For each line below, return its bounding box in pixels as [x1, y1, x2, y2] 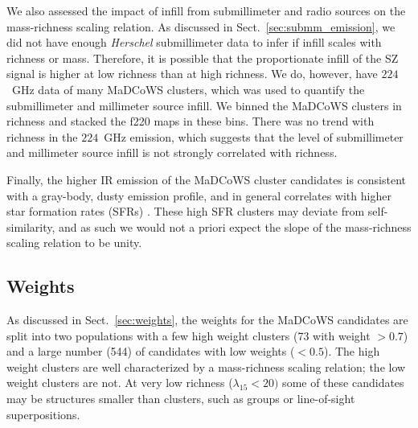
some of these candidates [282, 374, 404, 391]
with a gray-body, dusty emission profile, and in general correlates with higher [6, 187, 391, 204]
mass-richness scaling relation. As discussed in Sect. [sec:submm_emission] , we [6, 18, 395, 35]
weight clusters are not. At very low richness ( [6, 374, 233, 391]
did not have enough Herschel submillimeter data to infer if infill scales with [6, 34, 382, 51]
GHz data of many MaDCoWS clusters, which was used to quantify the [11, 80, 365, 97]
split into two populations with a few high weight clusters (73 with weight [6, 327, 371, 344]
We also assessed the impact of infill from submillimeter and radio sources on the [6, 2, 406, 19]
